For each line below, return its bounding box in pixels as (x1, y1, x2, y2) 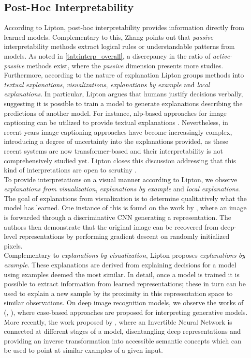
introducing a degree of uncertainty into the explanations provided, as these (4, 136, 228, 146)
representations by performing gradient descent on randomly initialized (19, 231, 230, 241)
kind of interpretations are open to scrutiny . (4, 165, 137, 175)
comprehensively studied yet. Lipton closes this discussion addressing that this (4, 155, 236, 165)
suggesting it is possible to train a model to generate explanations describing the (4, 98, 243, 108)
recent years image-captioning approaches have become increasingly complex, (4, 126, 232, 137)
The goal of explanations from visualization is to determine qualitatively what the (4, 193, 247, 203)
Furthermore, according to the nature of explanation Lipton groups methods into (4, 70, 244, 80)
